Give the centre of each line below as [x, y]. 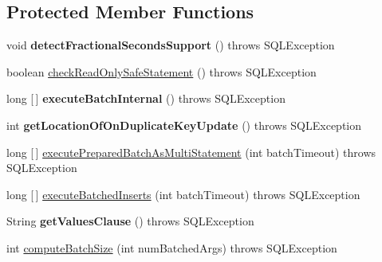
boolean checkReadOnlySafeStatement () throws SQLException [161, 71]
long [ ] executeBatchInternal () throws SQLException [146, 98]
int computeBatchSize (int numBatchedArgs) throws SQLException [172, 247]
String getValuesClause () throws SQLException [130, 221]
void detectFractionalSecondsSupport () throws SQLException [171, 45]
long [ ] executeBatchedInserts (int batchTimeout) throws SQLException [183, 194]
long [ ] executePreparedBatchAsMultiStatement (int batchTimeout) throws [191, 152]
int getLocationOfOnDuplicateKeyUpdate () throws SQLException [184, 125]
